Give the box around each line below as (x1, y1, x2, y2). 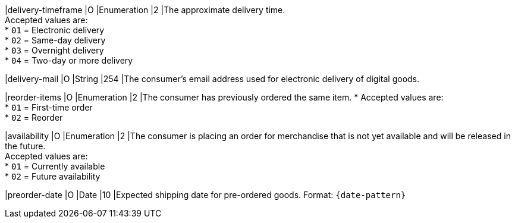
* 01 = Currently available (5, 161, 105, 171)
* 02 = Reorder (5, 112, 63, 123)
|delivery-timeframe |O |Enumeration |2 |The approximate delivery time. (5, 5, 285, 15)
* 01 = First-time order (5, 102, 93, 112)
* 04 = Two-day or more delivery (5, 55, 133, 65)
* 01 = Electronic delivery (5, 25, 105, 35)
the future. (5, 141, 46, 151)
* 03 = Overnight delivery (5, 45, 104, 55)
